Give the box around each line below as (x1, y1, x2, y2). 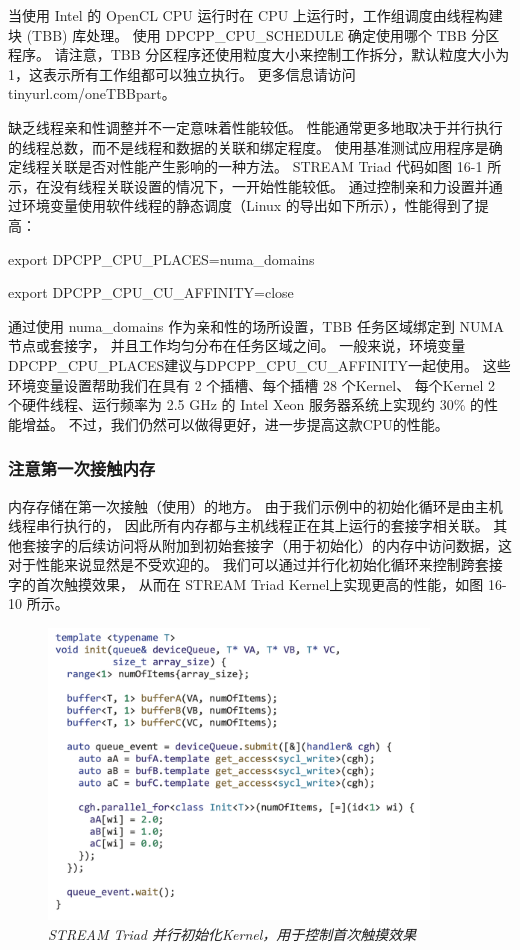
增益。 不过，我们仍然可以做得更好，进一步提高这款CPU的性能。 (21, 413, 449, 434)
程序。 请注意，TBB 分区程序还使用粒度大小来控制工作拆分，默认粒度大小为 (8, 44, 510, 65)
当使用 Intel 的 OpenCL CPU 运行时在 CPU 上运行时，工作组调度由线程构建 (8, 5, 503, 25)
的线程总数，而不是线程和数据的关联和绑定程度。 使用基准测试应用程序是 (8, 136, 489, 157)
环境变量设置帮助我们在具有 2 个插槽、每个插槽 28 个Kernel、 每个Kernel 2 (8, 374, 495, 395)
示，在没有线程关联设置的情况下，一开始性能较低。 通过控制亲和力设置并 (8, 175, 489, 196)
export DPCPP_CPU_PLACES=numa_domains (8, 248, 315, 269)
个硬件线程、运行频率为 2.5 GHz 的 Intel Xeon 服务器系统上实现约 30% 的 (8, 394, 485, 415)
